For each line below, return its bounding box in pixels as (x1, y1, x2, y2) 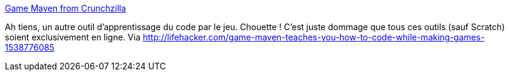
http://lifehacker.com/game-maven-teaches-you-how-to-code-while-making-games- (142, 32, 485, 42)
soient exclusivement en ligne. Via (5, 32, 141, 42)
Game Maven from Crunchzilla (5, 3, 126, 13)
